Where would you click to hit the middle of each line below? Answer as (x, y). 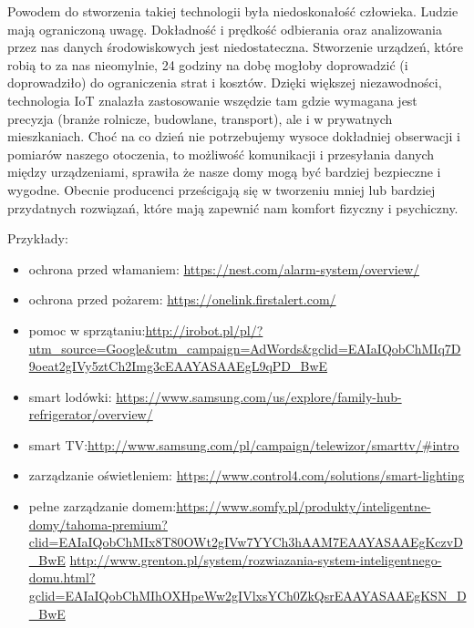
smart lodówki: (70, 396)
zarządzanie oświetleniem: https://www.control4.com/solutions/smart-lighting (247, 475)
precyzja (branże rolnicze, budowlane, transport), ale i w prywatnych (200, 118)
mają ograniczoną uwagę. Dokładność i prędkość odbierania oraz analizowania (225, 29)
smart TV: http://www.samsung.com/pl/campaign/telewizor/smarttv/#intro (244, 444)
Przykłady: (38, 238)
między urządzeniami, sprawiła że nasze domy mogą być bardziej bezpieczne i (224, 172)
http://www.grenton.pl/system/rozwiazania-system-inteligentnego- (256, 559)
